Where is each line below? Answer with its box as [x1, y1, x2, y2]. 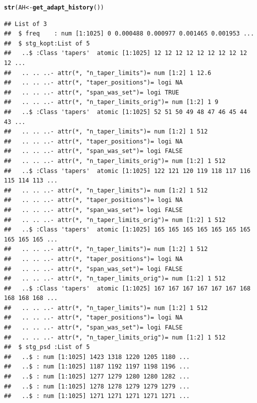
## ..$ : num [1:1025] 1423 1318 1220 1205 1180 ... [4, 353, 190, 360]
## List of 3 [4, 20, 47, 27]
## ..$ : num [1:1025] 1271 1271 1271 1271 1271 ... [4, 392, 190, 400]
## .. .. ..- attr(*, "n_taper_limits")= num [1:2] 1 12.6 [4, 69, 212, 76]
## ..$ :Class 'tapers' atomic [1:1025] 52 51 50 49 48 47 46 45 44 [4, 108, 247, 115]
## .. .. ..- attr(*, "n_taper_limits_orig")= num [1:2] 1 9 [4, 98, 219, 106]
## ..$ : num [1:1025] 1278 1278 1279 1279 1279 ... [4, 382, 190, 390]
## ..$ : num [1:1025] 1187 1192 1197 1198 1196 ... [4, 363, 190, 370]
